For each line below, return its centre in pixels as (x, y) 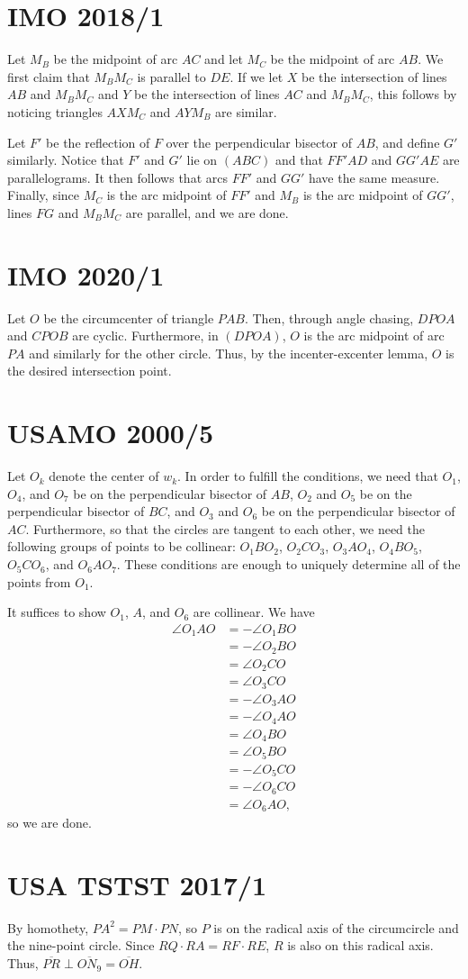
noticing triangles (55, 111)
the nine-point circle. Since (81, 945)
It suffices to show (57, 612)
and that (299, 160)
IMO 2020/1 (86, 274)
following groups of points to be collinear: (121, 546)
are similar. (246, 111)
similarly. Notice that (66, 160)
